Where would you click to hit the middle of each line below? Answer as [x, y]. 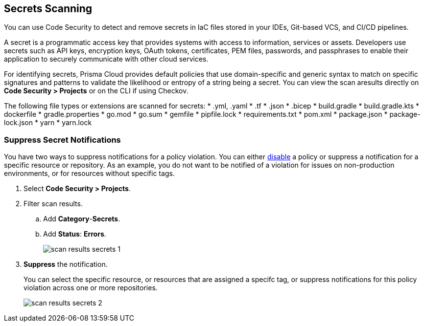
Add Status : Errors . [75, 234]
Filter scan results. [53, 204]
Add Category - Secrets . [82, 219]
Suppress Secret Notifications [62, 140]
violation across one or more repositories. [91, 288]
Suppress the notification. [66, 264]
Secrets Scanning [48, 9]
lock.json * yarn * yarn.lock [48, 123]
